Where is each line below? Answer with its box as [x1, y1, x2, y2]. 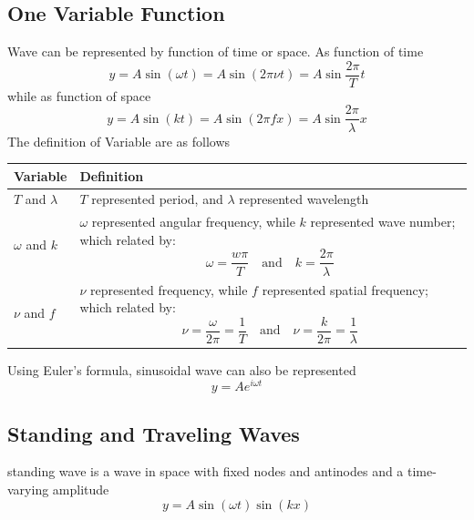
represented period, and [91, 189, 223, 209]
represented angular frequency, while [91, 212, 295, 231]
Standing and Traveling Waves [7, 419, 300, 447]
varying [7, 480, 49, 499]
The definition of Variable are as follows [7, 131, 231, 150]
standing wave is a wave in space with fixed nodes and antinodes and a [7, 462, 404, 481]
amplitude [52, 480, 109, 499]
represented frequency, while [89, 280, 248, 299]
